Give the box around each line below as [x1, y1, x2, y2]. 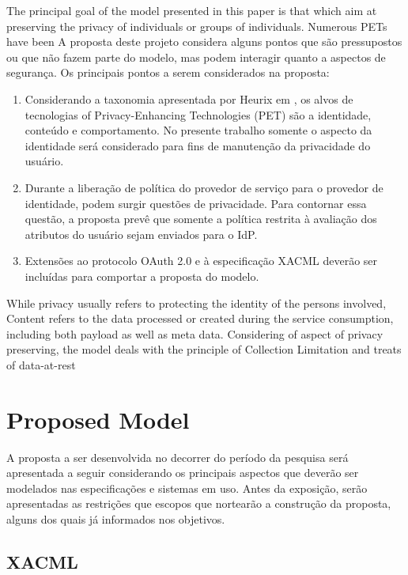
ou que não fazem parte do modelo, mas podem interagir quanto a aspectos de [6, 48, 386, 65]
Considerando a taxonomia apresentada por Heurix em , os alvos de [25, 90, 353, 107]
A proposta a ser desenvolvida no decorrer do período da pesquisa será [6, 448, 349, 465]
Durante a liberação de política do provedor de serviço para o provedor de [25, 179, 383, 195]
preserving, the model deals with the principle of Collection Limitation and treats [6, 341, 402, 357]
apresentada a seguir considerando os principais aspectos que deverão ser [6, 464, 359, 481]
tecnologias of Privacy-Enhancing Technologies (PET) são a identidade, [25, 106, 372, 123]
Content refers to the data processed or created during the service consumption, [6, 310, 394, 327]
